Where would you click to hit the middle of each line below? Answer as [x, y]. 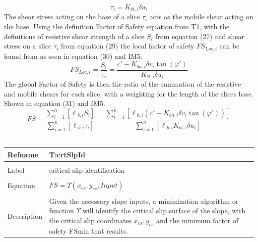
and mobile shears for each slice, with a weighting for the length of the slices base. [129, 93]
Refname [23, 154]
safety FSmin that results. [89, 230]
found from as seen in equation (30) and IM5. [73, 56]
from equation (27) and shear [200, 36]
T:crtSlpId [67, 154]
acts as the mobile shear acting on [201, 17]
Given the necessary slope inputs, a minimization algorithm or [144, 201]
